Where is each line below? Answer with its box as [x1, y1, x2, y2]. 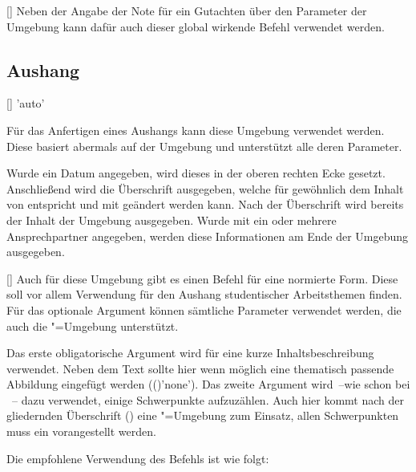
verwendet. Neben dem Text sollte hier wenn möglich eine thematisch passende [6, 360, 394, 376]
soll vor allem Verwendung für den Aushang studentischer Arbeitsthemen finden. [6, 286, 402, 303]
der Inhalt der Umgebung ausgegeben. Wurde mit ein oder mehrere [6, 211, 337, 228]
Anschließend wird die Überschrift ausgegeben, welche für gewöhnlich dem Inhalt [6, 180, 404, 197]
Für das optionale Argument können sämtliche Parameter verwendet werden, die [6, 301, 402, 318]
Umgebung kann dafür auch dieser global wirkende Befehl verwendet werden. [6, 18, 385, 35]
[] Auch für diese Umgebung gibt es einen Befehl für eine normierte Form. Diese [6, 270, 398, 287]
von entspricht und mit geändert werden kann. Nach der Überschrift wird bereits [6, 196, 404, 213]
